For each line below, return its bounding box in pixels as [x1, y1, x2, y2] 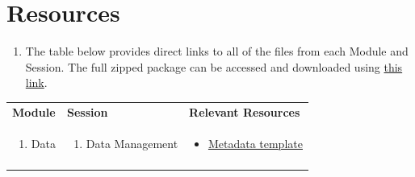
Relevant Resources [189, 103, 300, 120]
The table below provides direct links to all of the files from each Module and [25, 43, 409, 60]
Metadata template [207, 134, 303, 151]
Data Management [86, 134, 178, 151]
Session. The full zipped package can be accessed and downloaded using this [25, 58, 403, 75]
